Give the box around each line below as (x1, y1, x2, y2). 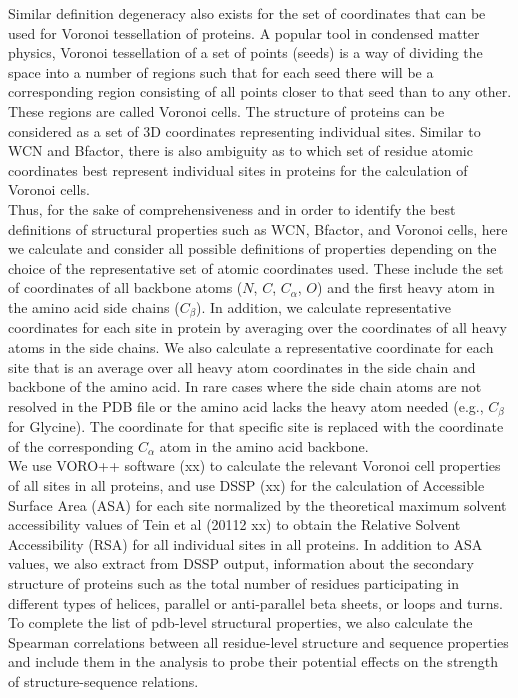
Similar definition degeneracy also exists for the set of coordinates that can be (8, 3, 486, 23)
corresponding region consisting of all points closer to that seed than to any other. (8, 81, 512, 102)
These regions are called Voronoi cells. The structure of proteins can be (8, 100, 445, 121)
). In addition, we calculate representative (195, 296, 451, 317)
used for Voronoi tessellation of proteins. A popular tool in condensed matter (8, 22, 480, 43)
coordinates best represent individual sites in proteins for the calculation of (8, 159, 468, 180)
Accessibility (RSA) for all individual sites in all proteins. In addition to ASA (8, 533, 483, 554)
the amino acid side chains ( (8, 296, 180, 317)
